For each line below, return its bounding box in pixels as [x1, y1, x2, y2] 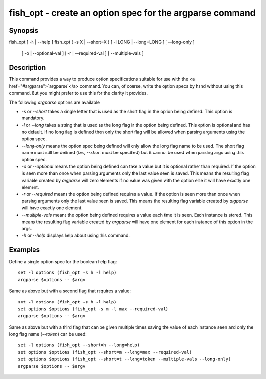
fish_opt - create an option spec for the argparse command [9, 7, 256, 18]
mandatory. [21, 115, 45, 121]
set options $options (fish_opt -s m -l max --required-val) [18, 306, 168, 312]
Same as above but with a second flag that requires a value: [9, 288, 131, 294]
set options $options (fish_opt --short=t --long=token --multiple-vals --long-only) [18, 356, 231, 362]
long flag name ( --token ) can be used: [9, 331, 87, 337]
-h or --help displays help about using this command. [21, 232, 130, 238]
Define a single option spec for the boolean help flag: [9, 258, 117, 264]
